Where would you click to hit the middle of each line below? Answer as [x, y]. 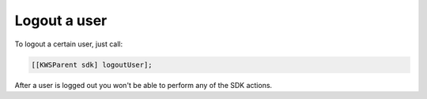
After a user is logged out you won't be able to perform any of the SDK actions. [144, 85]
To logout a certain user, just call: [68, 44]
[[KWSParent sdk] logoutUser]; [92, 64]
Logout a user [61, 20]
